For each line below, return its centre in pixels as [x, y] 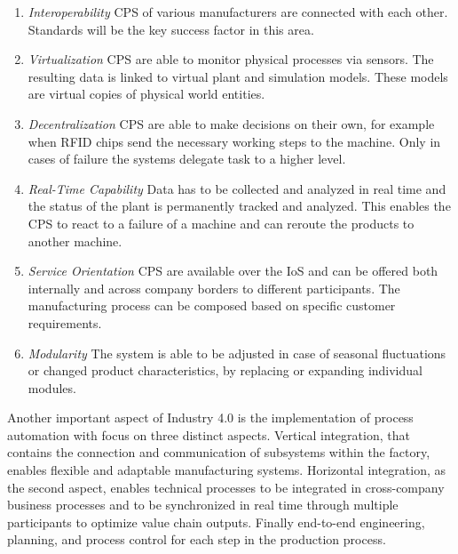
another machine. [75, 241]
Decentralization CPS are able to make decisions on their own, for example [231, 123]
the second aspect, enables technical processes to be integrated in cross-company [226, 487]
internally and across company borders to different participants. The [214, 288]
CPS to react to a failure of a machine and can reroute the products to [221, 223]
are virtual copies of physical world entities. [146, 94]
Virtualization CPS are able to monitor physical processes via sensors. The [231, 59]
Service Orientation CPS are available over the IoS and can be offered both [233, 271]
